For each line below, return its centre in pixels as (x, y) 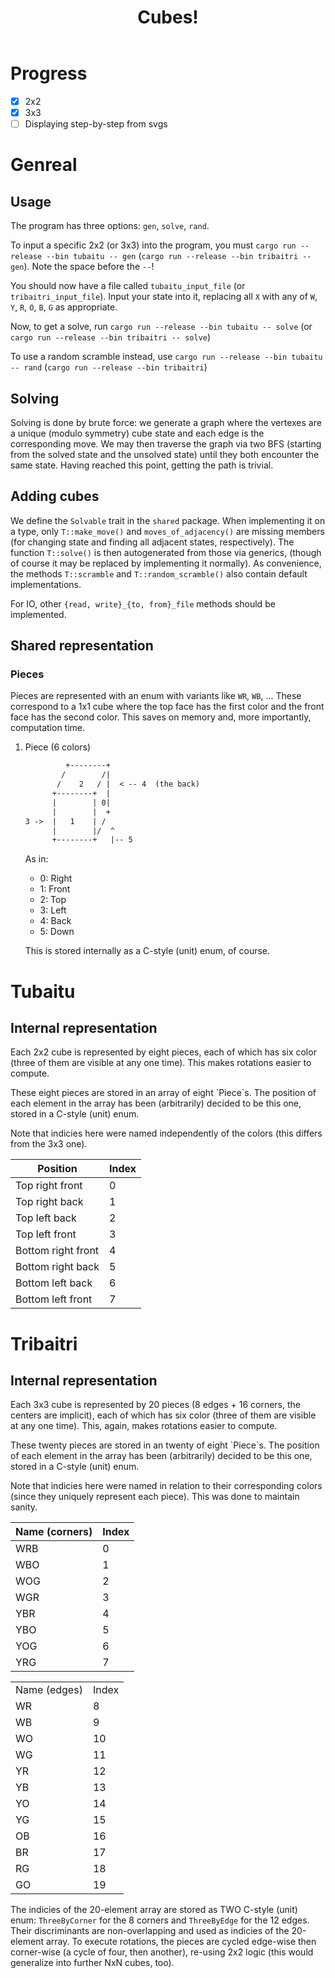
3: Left (53, 910)
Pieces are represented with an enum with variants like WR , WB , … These (156, 696)
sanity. (24, 1507)
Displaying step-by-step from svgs (96, 124)
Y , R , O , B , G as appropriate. (64, 307)
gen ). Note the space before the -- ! (82, 267)
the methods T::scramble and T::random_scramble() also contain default (159, 573)
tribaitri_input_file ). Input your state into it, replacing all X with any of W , (164, 297)
